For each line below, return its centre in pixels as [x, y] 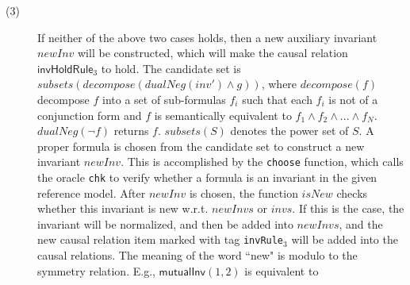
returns [131, 131]
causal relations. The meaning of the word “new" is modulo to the [197, 255]
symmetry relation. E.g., [96, 270]
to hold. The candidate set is [171, 68]
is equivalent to [282, 270]
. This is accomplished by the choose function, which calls [262, 162]
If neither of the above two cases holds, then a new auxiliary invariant [207, 37]
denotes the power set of [289, 131]
